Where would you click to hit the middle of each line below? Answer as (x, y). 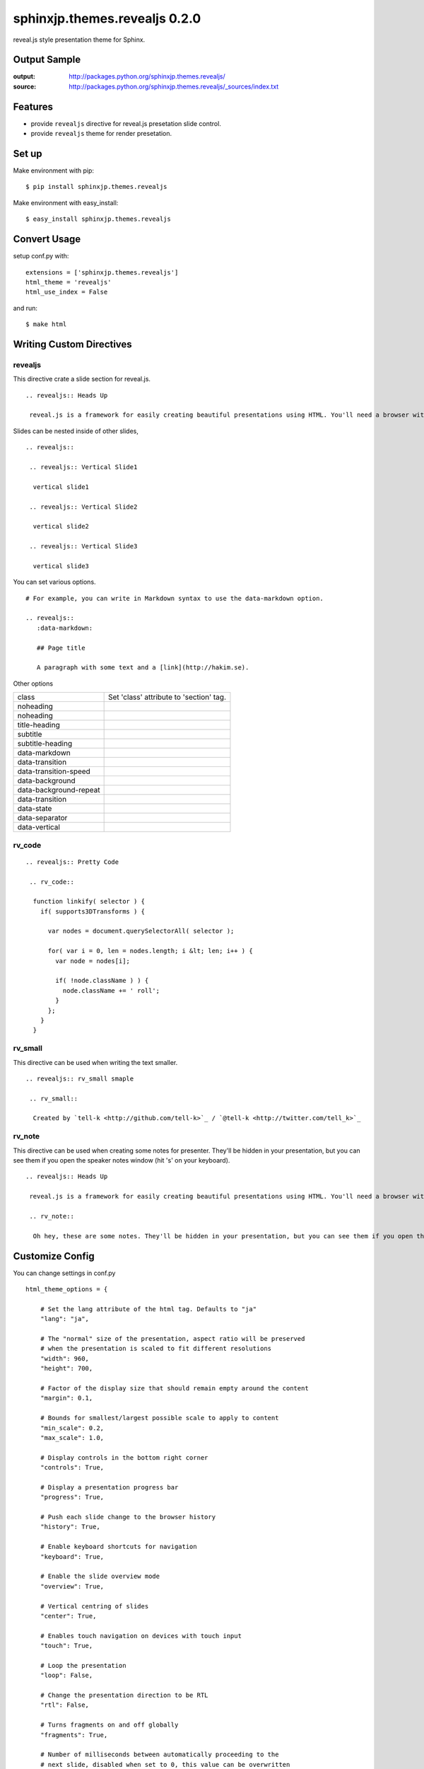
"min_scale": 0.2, (72, 1428)
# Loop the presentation (83, 1665)
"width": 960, (65, 1358)
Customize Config (54, 1256)
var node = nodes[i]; (93, 961)
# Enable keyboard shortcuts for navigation (118, 1547)
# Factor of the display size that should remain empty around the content (174, 1388)
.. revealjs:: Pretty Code (72, 862)
